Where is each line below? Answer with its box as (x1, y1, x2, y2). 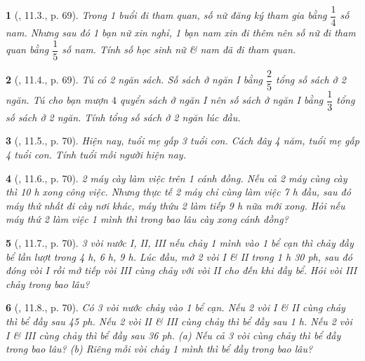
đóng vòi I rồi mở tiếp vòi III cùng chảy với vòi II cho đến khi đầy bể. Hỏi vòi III (6, 263, 357, 278)
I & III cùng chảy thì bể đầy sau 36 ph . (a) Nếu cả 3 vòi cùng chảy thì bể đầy (6, 327, 341, 342)
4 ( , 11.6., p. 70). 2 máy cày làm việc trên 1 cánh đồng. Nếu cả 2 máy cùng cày (6, 170, 347, 185)
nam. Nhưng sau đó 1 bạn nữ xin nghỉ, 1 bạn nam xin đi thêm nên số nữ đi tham (6, 25, 356, 40)
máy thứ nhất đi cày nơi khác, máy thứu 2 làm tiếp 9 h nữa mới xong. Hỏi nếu (6, 198, 345, 212)
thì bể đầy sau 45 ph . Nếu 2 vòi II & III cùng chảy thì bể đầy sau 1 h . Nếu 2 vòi (6, 313, 352, 328)
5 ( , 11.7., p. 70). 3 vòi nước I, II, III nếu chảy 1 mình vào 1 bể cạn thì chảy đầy (6, 236, 354, 250)
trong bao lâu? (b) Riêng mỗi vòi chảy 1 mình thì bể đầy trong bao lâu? (6, 341, 313, 356)
